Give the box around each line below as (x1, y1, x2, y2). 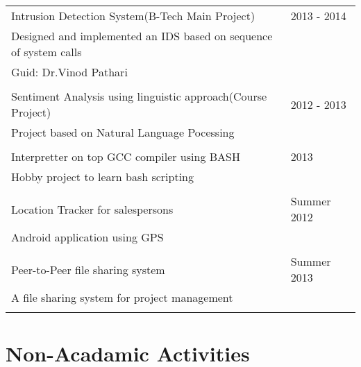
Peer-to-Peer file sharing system (11, 261, 165, 278)
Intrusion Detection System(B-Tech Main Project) (11, 8, 255, 24)
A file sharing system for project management (11, 289, 233, 305)
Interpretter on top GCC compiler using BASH (11, 148, 240, 164)
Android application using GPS (11, 229, 164, 245)
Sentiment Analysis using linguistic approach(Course (11, 88, 267, 104)
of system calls (11, 44, 82, 60)
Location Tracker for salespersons (11, 200, 174, 217)
